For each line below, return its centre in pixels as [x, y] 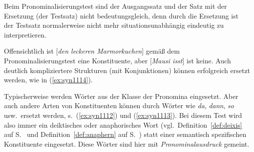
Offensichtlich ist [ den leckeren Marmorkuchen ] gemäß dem [92, 51]
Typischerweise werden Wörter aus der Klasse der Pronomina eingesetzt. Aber [121, 96]
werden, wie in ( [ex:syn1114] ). [48, 80]
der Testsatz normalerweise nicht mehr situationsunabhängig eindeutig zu [114, 25]
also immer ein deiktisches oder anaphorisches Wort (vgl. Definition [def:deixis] [123, 124]
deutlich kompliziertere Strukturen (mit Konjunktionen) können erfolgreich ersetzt [127, 70]
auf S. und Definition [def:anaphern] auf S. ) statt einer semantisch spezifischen [125, 134]
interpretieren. [25, 34]
